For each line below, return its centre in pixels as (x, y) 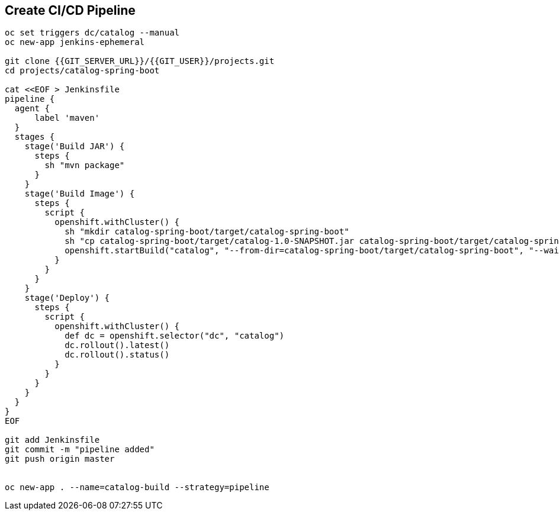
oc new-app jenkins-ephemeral (75, 42)
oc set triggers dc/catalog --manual (92, 33)
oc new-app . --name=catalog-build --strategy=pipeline (137, 487)
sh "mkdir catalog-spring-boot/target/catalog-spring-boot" (207, 232)
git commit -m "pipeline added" (80, 450)
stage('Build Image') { (80, 194)
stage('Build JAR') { (75, 147)
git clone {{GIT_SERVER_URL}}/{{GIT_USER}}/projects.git (140, 61)
